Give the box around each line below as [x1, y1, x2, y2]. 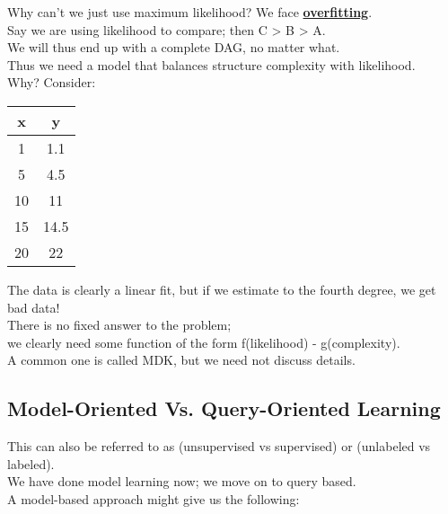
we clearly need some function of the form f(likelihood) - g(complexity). [7, 332, 400, 351]
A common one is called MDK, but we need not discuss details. [7, 350, 356, 369]
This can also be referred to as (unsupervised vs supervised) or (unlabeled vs [7, 437, 431, 456]
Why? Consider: [7, 73, 96, 92]
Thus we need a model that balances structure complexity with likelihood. [7, 55, 416, 74]
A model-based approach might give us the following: [7, 489, 300, 508]
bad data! [7, 297, 60, 316]
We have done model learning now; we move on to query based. [7, 472, 356, 491]
